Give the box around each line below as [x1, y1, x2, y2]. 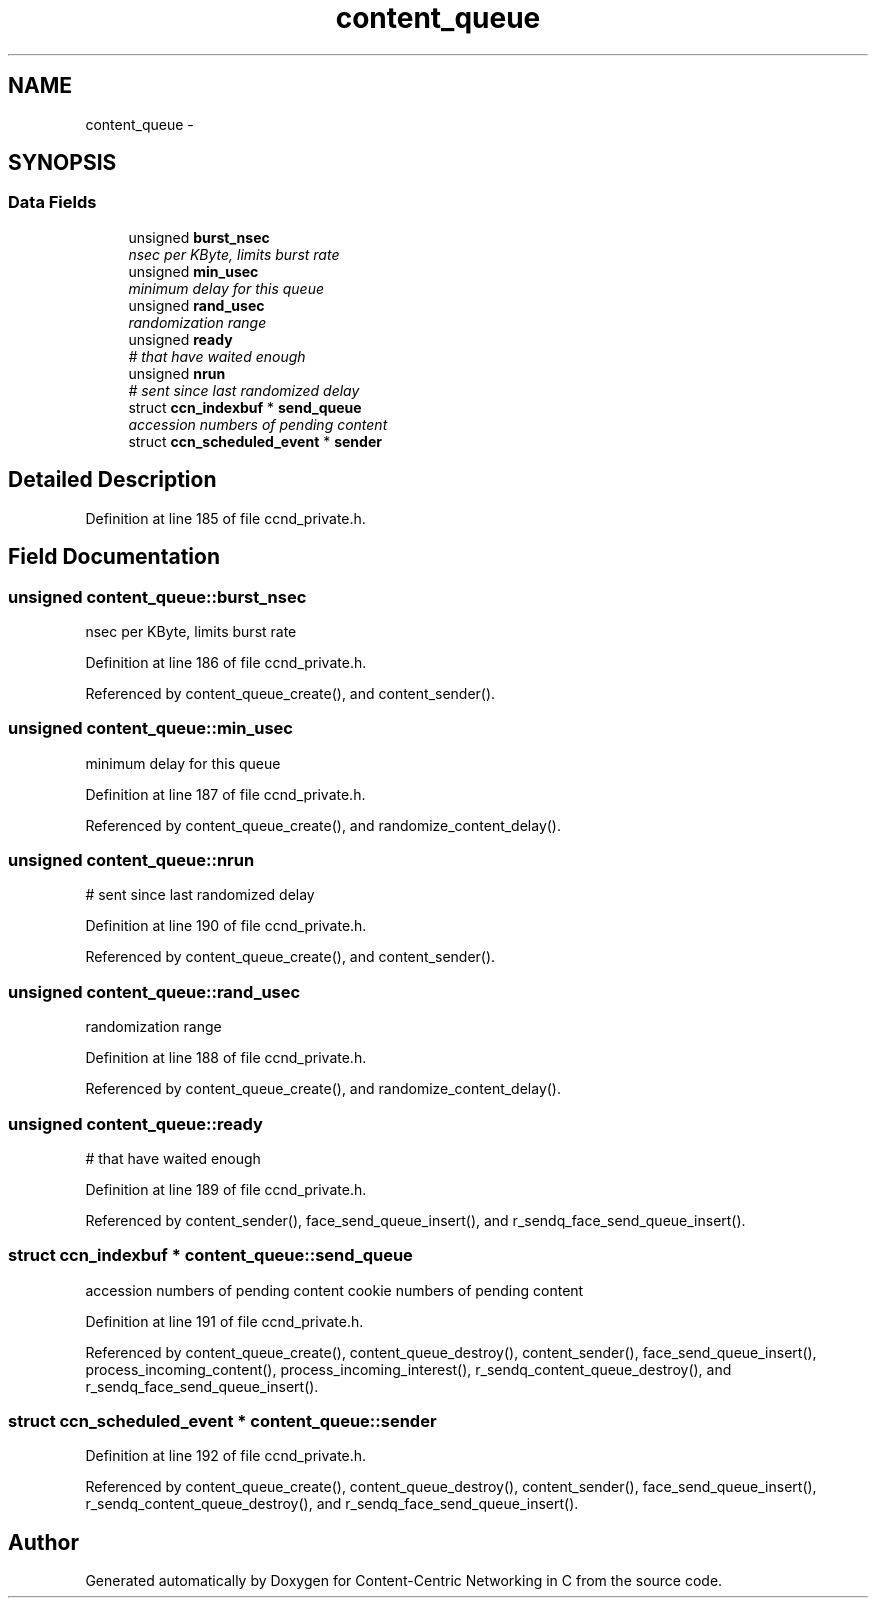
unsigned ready [128, 330, 233, 348]
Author [8, 1529, 79, 1555]
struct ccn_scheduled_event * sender [128, 432, 382, 450]
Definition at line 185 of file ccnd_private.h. [85, 509, 366, 527]
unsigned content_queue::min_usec [8, 718, 293, 739]
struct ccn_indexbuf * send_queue [128, 398, 362, 416]
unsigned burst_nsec [128, 228, 270, 246]
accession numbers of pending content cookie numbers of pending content [85, 1281, 584, 1299]
